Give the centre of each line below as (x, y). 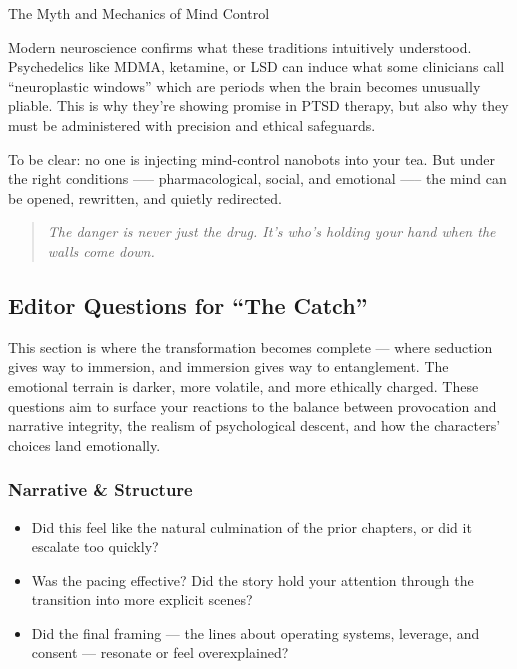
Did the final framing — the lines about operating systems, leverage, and (255, 632)
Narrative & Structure (100, 489)
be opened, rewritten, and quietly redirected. (145, 197)
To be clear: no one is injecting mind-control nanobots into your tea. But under (252, 158)
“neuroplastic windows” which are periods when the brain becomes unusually (244, 85)
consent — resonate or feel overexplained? (160, 652)
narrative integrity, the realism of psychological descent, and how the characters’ (254, 425)
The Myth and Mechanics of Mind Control (139, 13)
